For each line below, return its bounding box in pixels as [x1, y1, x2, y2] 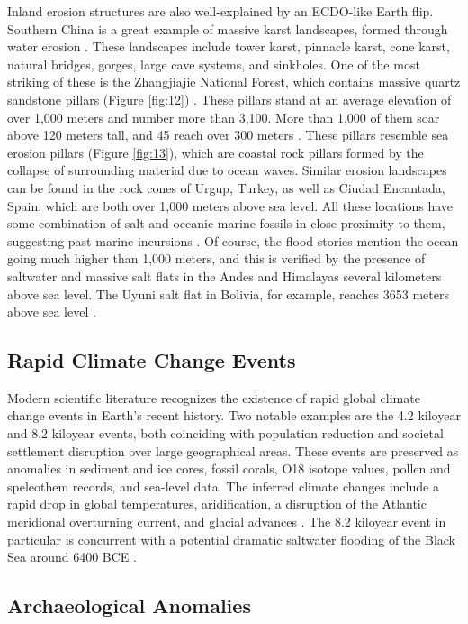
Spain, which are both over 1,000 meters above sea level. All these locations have [7, 196, 454, 215]
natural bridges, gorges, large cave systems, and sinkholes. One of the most [7, 54, 420, 73]
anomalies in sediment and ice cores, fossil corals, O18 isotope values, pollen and [7, 459, 451, 478]
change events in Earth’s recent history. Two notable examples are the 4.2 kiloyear [7, 406, 461, 425]
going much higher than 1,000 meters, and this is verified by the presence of [7, 249, 426, 268]
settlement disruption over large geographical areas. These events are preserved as [7, 441, 459, 460]
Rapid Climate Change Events [7, 346, 296, 374]
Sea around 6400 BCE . [7, 547, 137, 566]
